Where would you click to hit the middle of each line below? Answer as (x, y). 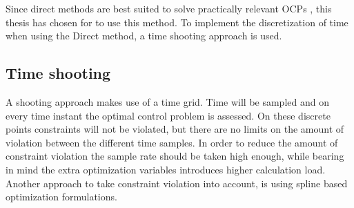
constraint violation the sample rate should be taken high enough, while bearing (175, 156)
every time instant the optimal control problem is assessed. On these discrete (168, 115)
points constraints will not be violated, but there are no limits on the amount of (175, 129)
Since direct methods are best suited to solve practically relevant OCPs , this (169, 8)
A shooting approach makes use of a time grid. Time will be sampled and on (167, 101)
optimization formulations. (61, 197)
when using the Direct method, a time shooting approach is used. (144, 36)
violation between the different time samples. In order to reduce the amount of (172, 142)
